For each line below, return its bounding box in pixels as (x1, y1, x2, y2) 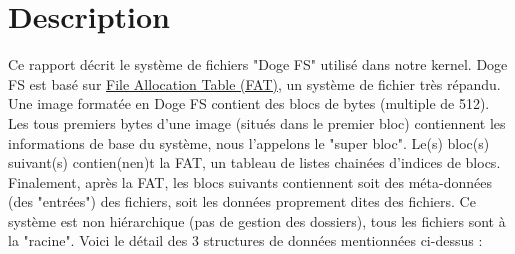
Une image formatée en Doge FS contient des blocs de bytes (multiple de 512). (8, 93, 490, 114)
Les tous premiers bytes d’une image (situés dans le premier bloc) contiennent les (8, 112, 506, 133)
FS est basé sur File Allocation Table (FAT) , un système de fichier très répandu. (8, 73, 501, 94)
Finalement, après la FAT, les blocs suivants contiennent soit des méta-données (8, 171, 492, 192)
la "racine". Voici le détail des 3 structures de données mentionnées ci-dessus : (8, 230, 483, 251)
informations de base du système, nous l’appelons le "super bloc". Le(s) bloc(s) (8, 132, 490, 153)
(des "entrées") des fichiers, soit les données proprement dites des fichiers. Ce (8, 191, 476, 212)
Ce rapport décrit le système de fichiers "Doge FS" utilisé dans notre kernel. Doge (8, 54, 508, 75)
